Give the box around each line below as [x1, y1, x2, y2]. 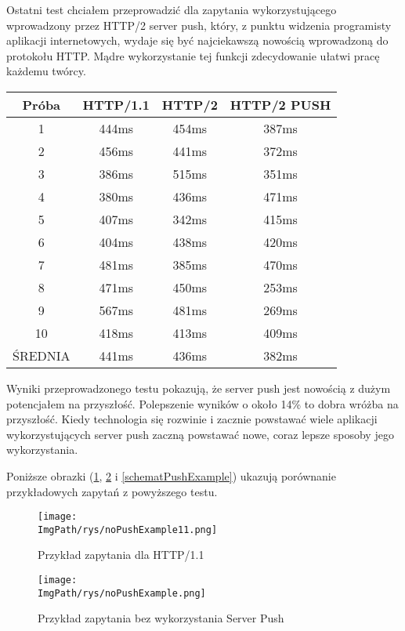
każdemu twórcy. [6, 63, 86, 79]
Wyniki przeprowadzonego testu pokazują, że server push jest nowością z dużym [6, 379, 391, 396]
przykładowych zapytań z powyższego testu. [6, 483, 218, 499]
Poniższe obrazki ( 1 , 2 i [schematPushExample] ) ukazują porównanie [6, 467, 336, 484]
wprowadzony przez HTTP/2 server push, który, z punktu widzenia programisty [6, 16, 392, 33]
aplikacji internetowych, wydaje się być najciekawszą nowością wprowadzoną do [6, 32, 389, 49]
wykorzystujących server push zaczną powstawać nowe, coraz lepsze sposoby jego [6, 426, 394, 442]
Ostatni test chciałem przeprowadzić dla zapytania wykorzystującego [6, 2, 337, 17]
